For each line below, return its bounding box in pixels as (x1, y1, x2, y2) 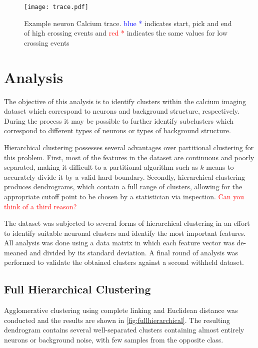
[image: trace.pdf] (24, 4, 88, 11)
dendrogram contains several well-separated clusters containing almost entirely (4, 324, 244, 335)
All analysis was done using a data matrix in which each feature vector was (4, 237, 234, 248)
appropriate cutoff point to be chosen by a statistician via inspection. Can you (4, 191, 244, 201)
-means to (203, 162, 234, 172)
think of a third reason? (4, 201, 77, 211)
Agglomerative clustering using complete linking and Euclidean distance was (4, 305, 238, 315)
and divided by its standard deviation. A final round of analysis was (29, 247, 238, 257)
